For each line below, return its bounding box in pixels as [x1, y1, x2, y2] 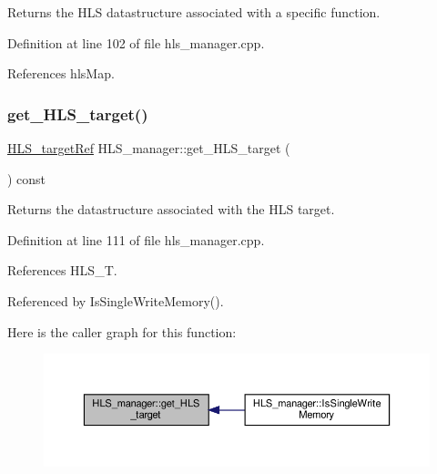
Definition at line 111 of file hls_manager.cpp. [7, 230, 265, 249]
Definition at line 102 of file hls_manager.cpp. [7, 33, 265, 52]
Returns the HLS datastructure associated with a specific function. [7, 3, 381, 21]
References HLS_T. [7, 261, 117, 280]
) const [7, 169, 46, 188]
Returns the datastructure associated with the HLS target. [7, 200, 335, 219]
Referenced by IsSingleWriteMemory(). [7, 291, 224, 310]
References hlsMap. [7, 64, 115, 83]
